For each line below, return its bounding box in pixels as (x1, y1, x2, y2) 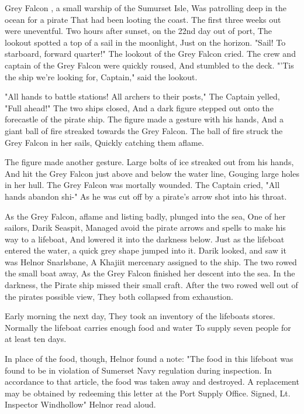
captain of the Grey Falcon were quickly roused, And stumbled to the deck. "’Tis (5, 59, 294, 71)
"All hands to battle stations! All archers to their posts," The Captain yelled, (5, 90, 280, 102)
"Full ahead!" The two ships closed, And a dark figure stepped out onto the (5, 101, 274, 114)
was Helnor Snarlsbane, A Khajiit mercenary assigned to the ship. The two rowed (5, 255, 297, 268)
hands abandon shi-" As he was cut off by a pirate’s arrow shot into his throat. (5, 190, 287, 202)
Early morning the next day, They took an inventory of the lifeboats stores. (5, 310, 275, 322)
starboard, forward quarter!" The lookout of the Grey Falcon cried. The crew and (5, 47, 296, 60)
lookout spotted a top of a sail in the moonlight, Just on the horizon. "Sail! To (5, 36, 286, 48)
